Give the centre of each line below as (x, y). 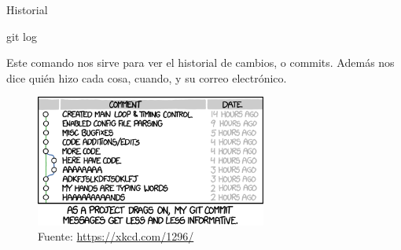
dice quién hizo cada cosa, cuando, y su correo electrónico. (147, 77)
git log (22, 36)
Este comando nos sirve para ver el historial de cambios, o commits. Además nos (200, 63)
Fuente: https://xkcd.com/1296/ (116, 236)
